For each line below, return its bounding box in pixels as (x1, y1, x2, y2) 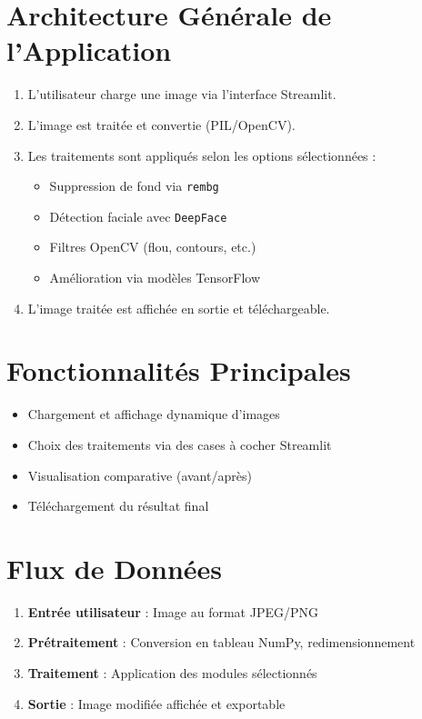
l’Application (6, 32, 172, 69)
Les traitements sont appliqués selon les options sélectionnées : (27, 145, 377, 165)
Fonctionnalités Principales (6, 352, 351, 389)
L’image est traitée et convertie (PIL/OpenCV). (27, 115, 296, 134)
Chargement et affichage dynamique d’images (27, 404, 280, 424)
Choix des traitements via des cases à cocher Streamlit (27, 434, 332, 454)
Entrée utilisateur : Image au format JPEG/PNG (27, 602, 318, 621)
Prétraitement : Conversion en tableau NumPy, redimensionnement (27, 633, 416, 652)
